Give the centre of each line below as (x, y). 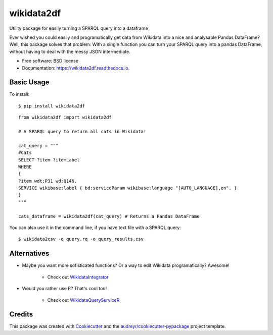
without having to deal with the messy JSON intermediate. (70, 51)
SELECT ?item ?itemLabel (49, 160)
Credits (21, 315)
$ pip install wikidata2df (52, 106)
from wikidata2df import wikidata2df (65, 118)
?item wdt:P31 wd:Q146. (48, 181)
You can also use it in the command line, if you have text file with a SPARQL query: (95, 228)
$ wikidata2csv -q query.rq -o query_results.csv (81, 239)
